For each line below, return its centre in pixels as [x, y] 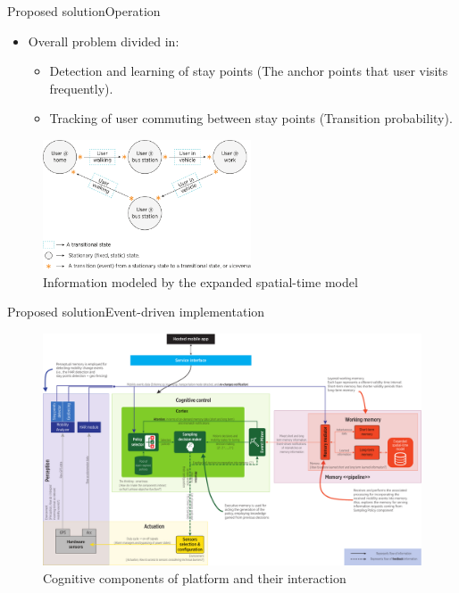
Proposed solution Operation [84, 11]
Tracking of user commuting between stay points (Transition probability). [251, 118]
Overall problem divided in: [104, 41]
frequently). [81, 88]
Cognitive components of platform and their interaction [195, 577]
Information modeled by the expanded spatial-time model [200, 281]
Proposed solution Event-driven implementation [136, 312]
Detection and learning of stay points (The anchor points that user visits [249, 71]
